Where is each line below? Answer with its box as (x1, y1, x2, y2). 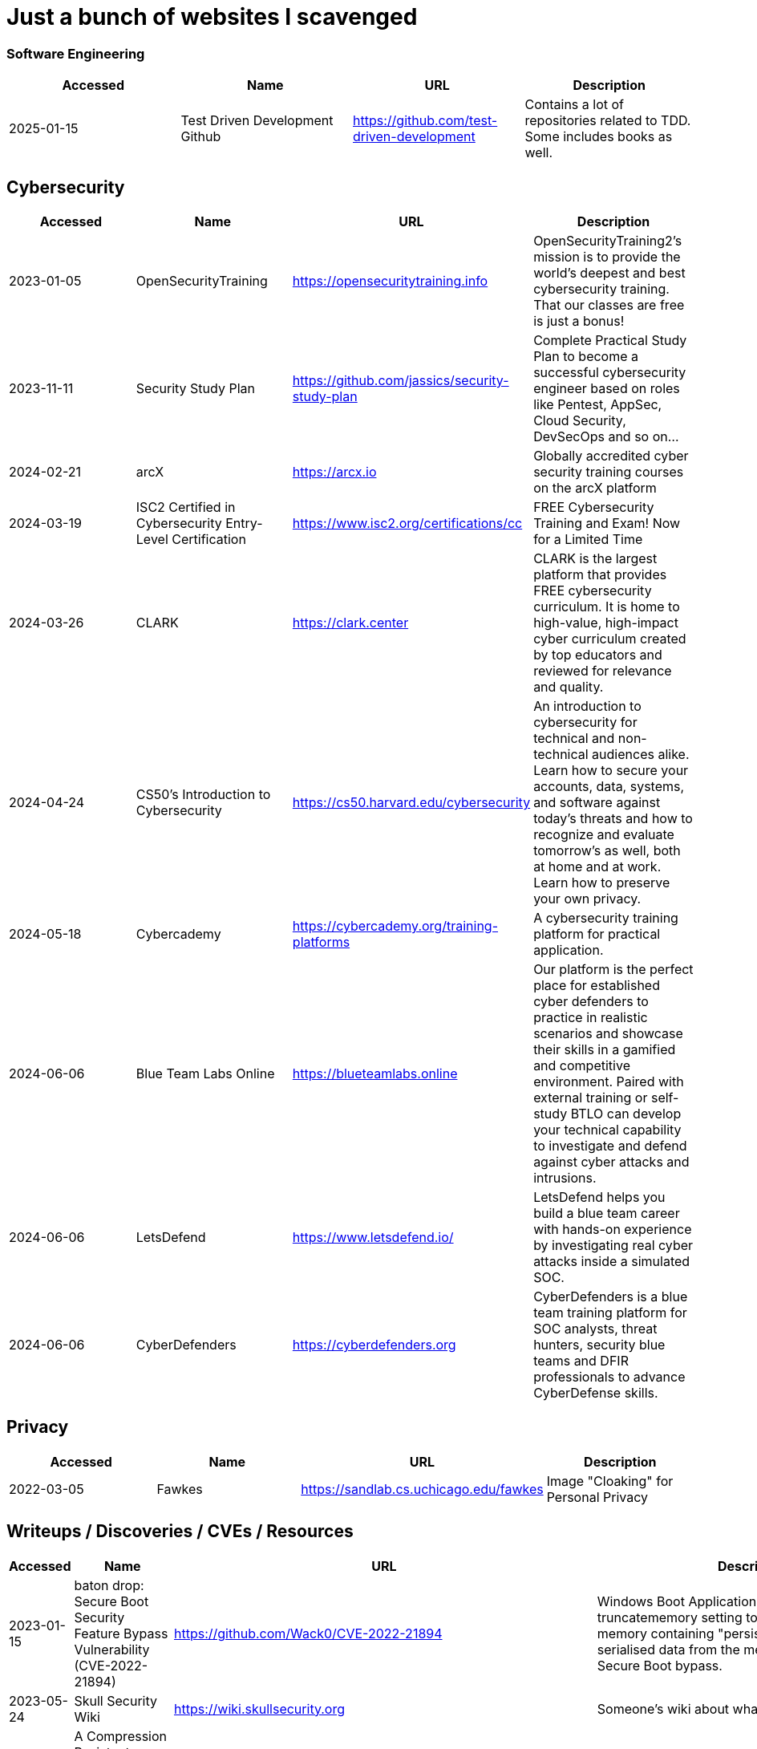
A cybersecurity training (533, 909, 678, 926)
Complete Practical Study (533, 331, 687, 348)
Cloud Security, (533, 412, 626, 428)
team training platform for (533, 1304, 687, 1321)
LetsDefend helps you (533, 1188, 666, 1205)
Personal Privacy (546, 1488, 648, 1505)
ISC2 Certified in (136, 498, 236, 515)
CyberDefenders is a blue (533, 1288, 688, 1305)
